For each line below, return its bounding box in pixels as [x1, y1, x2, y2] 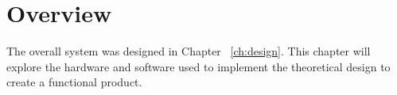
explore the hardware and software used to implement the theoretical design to [6, 58, 391, 74]
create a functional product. [6, 74, 142, 90]
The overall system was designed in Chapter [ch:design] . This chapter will [6, 43, 371, 59]
